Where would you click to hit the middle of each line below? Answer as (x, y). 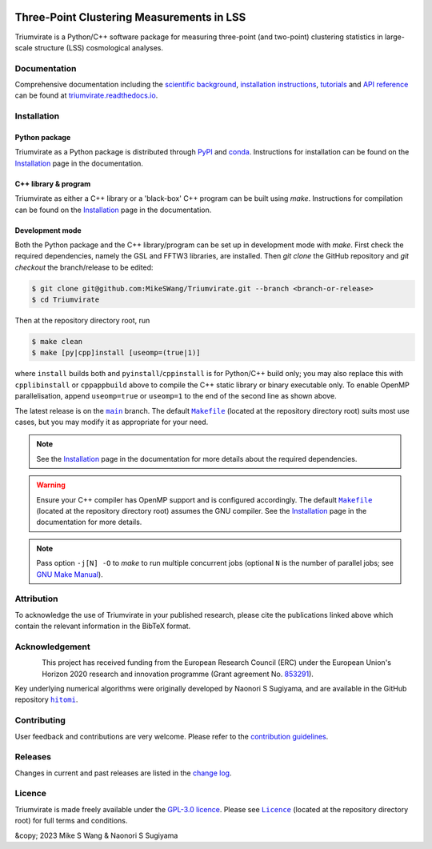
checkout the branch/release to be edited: (84, 267)
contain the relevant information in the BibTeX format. (103, 626)
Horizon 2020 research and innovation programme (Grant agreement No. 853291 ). (178, 674)
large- (395, 37)
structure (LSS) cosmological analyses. (99, 47)
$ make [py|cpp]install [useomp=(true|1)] (116, 353)
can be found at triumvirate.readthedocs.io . (86, 95)
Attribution (36, 599)
